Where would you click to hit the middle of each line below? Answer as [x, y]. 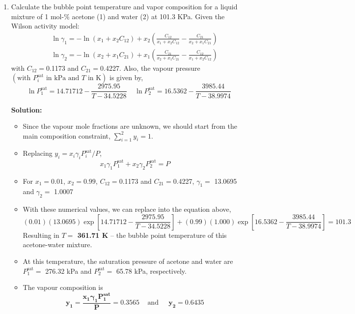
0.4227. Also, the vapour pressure [150, 68]
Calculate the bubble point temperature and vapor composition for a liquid [124, 6]
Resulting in [41, 235]
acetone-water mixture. [57, 244]
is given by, [126, 77]
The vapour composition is [63, 287]
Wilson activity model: [45, 26]
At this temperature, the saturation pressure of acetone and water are [128, 261]
